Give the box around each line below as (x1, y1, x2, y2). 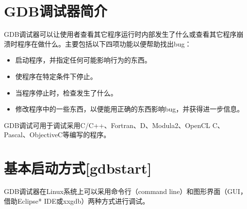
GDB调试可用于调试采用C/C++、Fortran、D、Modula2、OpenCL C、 (4, 120, 224, 130)
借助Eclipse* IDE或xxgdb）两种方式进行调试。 (4, 195, 149, 206)
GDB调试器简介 (4, 1, 107, 21)
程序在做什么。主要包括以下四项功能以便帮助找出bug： (17, 38, 192, 48)
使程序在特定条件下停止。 (15, 71, 97, 81)
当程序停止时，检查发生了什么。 (15, 87, 117, 97)
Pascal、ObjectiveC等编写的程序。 (4, 129, 111, 140)
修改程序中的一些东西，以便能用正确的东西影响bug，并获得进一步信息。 (15, 104, 244, 114)
